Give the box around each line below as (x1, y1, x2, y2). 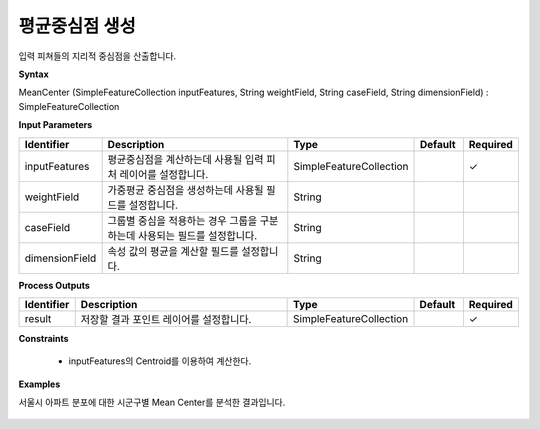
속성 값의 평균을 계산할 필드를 (107, 244, 239, 258)
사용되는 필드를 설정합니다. (138, 228, 258, 242)
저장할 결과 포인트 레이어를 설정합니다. (80, 312, 252, 326)
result (24, 311, 52, 325)
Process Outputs (18, 279, 90, 291)
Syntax (18, 68, 49, 80)
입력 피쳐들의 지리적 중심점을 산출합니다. (18, 50, 177, 62)
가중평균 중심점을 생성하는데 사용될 (107, 183, 264, 197)
